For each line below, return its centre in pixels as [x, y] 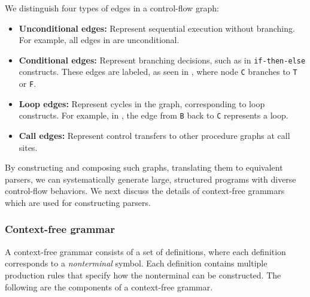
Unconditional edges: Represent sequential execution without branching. [157, 28]
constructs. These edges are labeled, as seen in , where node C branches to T [158, 72]
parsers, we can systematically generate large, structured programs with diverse [151, 179]
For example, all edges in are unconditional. [99, 40]
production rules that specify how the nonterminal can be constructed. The [143, 275]
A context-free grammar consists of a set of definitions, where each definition [145, 251]
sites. [28, 147]
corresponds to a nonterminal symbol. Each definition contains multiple [136, 263]
